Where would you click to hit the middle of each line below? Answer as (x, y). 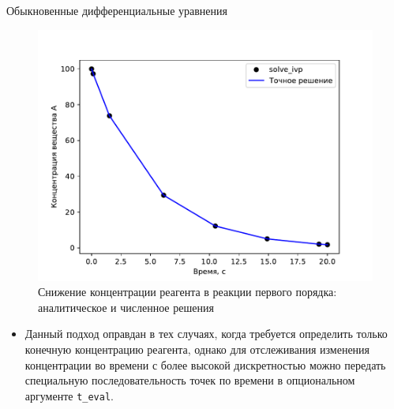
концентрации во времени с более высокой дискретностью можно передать (205, 364)
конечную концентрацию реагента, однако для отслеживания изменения (197, 349)
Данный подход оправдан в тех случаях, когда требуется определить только (206, 334)
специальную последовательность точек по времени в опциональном (190, 380)
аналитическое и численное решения (126, 307)
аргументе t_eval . (69, 395)
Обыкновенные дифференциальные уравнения (117, 10)
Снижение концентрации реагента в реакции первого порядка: (188, 292)
